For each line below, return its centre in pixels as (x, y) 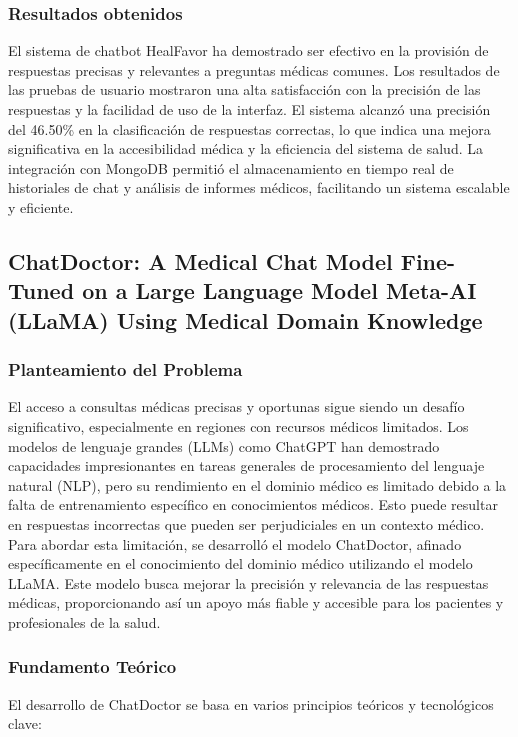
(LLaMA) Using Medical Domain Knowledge (245, 319)
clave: (25, 723)
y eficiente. (41, 206)
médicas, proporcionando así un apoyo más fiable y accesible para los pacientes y (256, 602)
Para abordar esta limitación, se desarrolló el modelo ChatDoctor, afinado (235, 543)
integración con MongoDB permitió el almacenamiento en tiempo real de (231, 167)
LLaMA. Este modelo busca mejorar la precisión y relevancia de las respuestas (248, 582)
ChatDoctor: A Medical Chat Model (200, 260)
